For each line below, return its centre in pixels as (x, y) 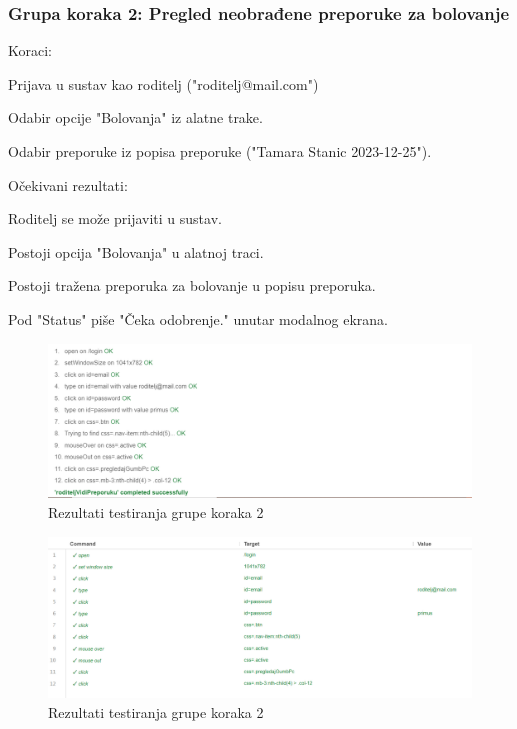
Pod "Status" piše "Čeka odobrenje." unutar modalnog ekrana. (198, 318)
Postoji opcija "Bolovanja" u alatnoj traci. (136, 251)
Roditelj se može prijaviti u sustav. (115, 218)
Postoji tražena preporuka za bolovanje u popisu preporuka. (192, 285)
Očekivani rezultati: (68, 184)
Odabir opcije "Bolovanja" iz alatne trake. (135, 117)
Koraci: (30, 50)
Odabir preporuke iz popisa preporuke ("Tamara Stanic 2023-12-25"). (220, 151)
